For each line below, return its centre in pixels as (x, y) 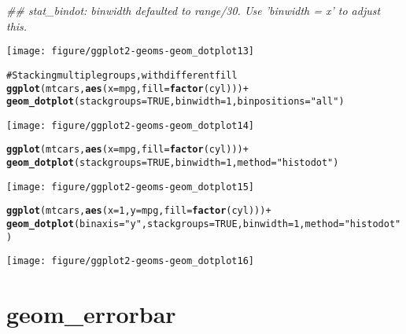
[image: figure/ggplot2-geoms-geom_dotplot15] (130, 187)
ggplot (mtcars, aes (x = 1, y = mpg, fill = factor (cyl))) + (139, 211)
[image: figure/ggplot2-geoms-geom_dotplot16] (130, 261)
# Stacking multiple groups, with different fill (122, 75)
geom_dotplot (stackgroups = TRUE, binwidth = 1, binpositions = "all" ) (175, 102)
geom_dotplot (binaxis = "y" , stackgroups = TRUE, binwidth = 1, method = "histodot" (204, 224)
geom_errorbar (91, 314)
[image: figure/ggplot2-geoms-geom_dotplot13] (130, 51)
